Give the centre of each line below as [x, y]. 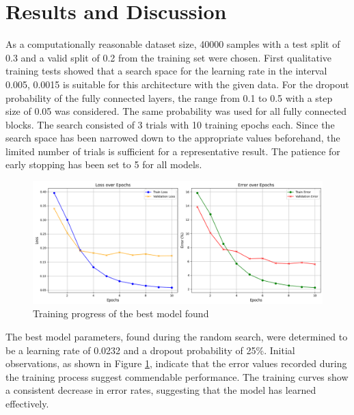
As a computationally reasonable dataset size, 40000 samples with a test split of [173, 44]
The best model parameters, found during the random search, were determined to [177, 336]
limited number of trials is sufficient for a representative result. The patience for [173, 151]
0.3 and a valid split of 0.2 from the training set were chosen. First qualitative [169, 57]
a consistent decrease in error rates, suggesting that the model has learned [161, 390]
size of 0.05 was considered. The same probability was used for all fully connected [176, 111]
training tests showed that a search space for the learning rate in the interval [166, 71]
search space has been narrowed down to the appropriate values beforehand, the [173, 138]
